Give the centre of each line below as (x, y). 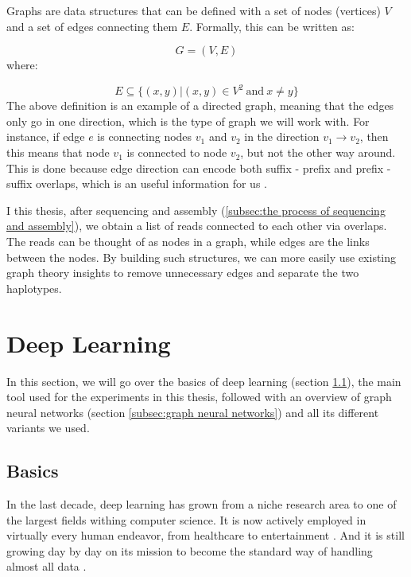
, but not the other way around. (318, 152)
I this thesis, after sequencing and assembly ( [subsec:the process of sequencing (196, 210)
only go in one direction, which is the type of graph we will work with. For (188, 121)
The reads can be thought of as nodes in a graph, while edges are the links (188, 242)
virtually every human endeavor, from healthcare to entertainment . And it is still (205, 535)
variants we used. (48, 428)
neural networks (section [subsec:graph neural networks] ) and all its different (193, 412)
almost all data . (47, 566)
